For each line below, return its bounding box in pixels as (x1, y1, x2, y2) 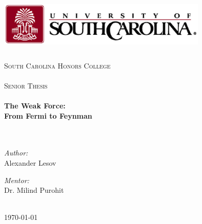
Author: (4, 147, 28, 158)
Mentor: (4, 174, 29, 185)
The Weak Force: (4, 100, 66, 111)
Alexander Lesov (4, 158, 56, 168)
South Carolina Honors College (4, 60, 111, 71)
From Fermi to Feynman (4, 110, 92, 121)
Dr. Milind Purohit (4, 185, 64, 195)
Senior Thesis (4, 80, 48, 91)
